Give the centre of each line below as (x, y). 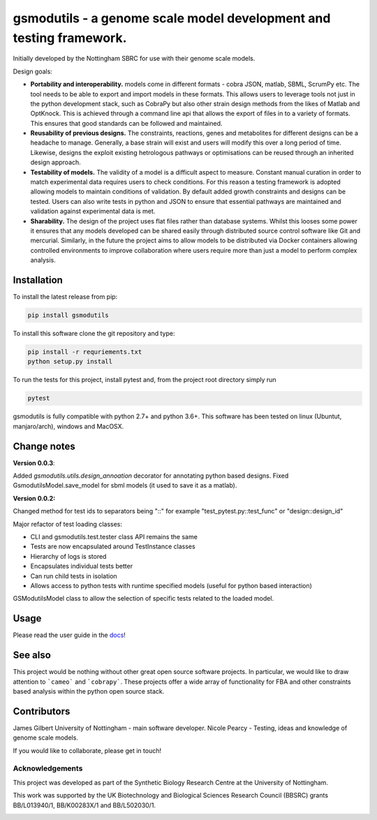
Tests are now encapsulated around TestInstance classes (113, 547)
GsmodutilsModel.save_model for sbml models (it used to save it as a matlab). (125, 485)
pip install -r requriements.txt (85, 352)
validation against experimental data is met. (93, 211)
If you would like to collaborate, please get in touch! (87, 750)
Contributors (42, 711)
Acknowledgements (48, 768)
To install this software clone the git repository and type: (94, 334)
